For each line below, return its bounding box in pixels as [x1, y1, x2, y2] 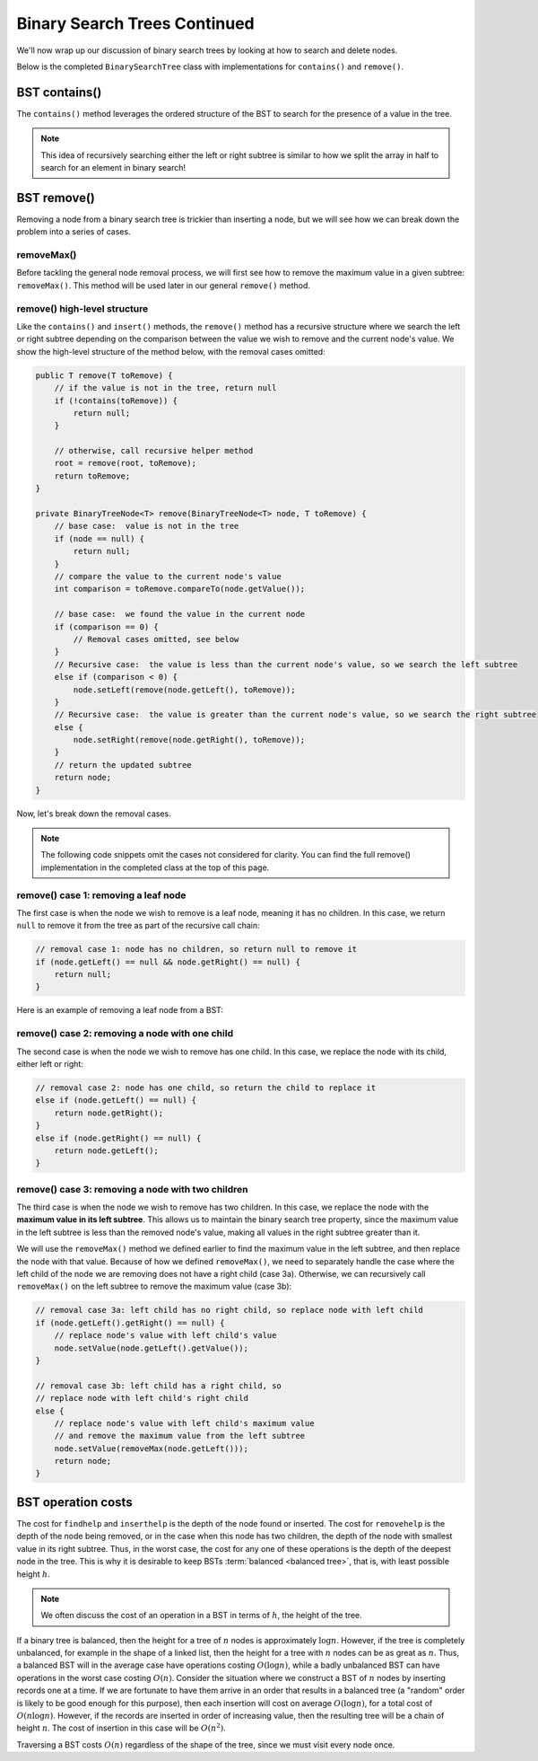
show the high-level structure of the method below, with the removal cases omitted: [16, 346, 326, 357]
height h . [16, 1568, 51, 1580]
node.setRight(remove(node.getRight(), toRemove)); [73, 735, 306, 745]
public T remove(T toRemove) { [35, 370, 174, 381]
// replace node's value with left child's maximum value [54, 1418, 315, 1428]
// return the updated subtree [54, 760, 192, 770]
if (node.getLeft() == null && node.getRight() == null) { [35, 956, 300, 967]
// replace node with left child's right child [35, 1393, 248, 1404]
